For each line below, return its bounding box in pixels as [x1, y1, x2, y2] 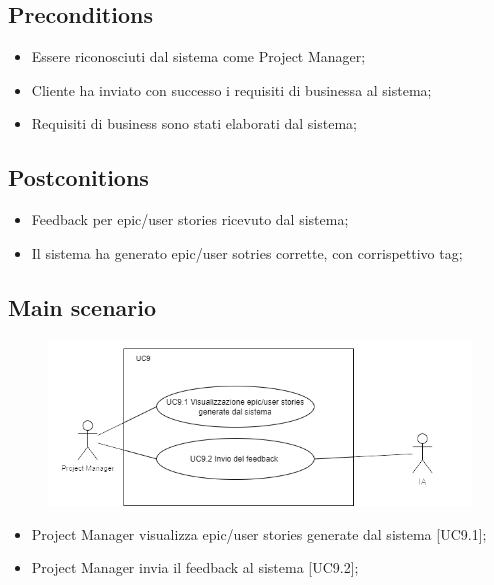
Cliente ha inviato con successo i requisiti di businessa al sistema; [31, 79, 432, 100]
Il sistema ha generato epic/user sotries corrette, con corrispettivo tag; [31, 242, 463, 263]
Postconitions [8, 162, 149, 193]
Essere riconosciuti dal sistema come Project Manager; [31, 46, 366, 67]
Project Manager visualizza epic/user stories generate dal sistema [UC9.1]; [31, 523, 487, 544]
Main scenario [8, 291, 157, 322]
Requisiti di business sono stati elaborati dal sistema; [31, 113, 357, 134]
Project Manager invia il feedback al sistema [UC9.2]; [31, 557, 359, 578]
